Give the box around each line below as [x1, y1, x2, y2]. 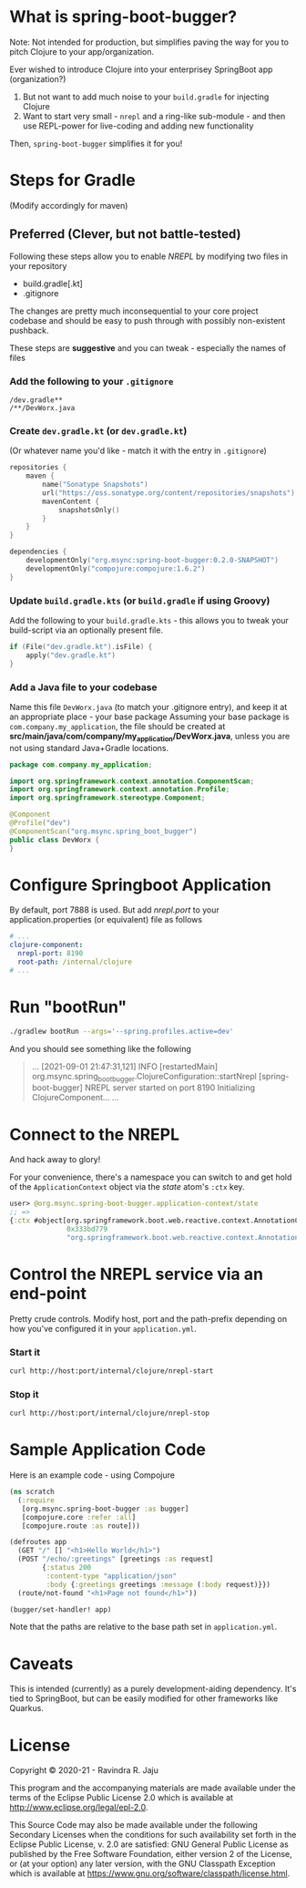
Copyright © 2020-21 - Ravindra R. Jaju [9, 1765, 159, 1776]
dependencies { [9, 547, 67, 557]
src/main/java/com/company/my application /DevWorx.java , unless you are [9, 730, 291, 744]
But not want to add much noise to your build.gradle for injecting [22, 91, 270, 102]
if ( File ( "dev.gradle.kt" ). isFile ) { [9, 642, 153, 651]
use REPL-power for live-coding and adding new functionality [22, 120, 254, 131]
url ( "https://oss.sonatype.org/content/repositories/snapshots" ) [42, 488, 296, 498]
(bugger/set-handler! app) [9, 1604, 112, 1615]
